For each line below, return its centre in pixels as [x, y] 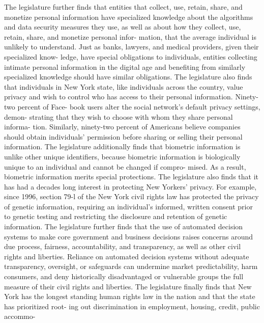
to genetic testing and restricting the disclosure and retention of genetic [116, 216]
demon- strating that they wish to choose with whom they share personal [119, 116]
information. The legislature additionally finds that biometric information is [122, 146]
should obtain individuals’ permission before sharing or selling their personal [123, 136]
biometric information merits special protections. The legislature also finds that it [131, 177]
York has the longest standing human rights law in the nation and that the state [130, 296]
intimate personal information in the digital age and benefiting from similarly [125, 66]
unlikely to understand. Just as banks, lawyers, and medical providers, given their [131, 47]
